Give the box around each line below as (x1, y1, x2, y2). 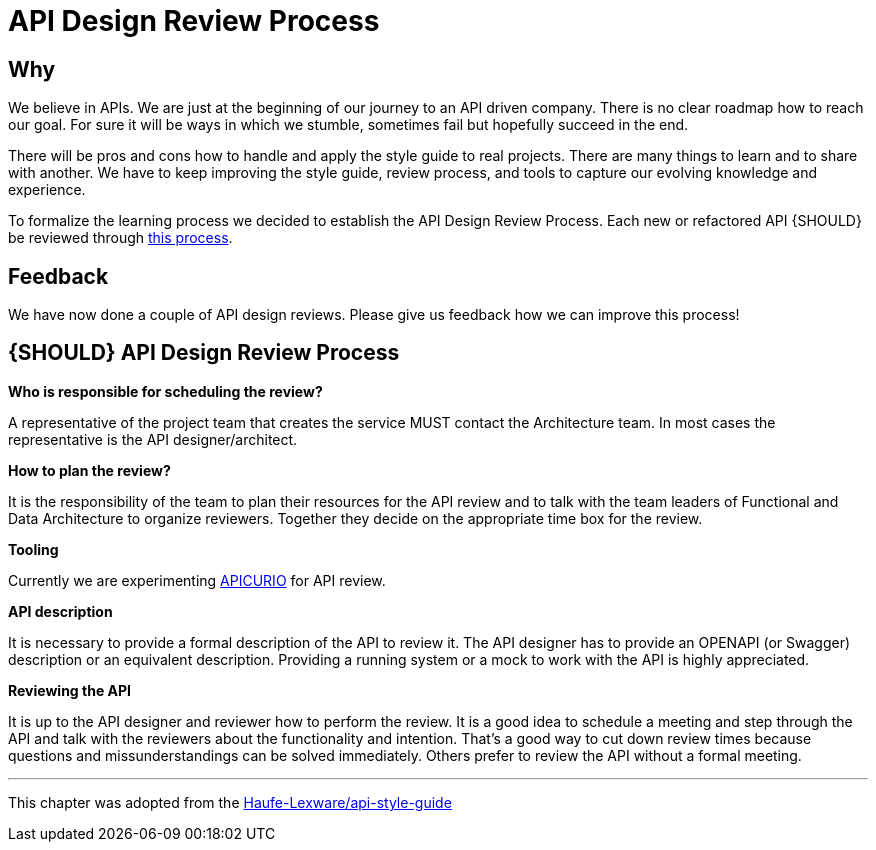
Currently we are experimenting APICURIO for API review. (8, 571, 386, 589)
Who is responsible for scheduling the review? (8, 382, 323, 400)
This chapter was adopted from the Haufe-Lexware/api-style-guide (8, 793, 452, 811)
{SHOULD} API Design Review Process (8, 340, 400, 366)
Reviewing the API (8, 681, 132, 699)
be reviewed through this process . (8, 229, 233, 247)
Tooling (8, 540, 59, 558)
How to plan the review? (8, 461, 171, 479)
